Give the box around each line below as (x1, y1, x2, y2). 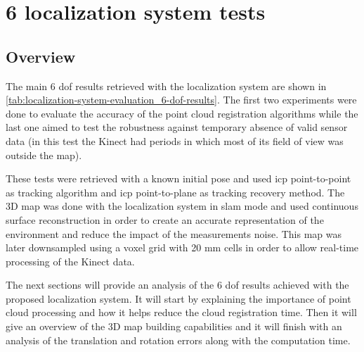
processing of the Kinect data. (6, 253, 135, 268)
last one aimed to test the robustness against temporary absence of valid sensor (6, 120, 348, 134)
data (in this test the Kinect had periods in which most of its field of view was (6, 133, 344, 148)
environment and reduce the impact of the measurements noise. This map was (6, 226, 342, 241)
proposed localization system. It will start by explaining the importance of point (6, 291, 351, 306)
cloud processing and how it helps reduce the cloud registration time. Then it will (6, 305, 357, 320)
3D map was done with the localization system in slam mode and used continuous (6, 199, 358, 213)
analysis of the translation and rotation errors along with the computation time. (6, 332, 351, 347)
